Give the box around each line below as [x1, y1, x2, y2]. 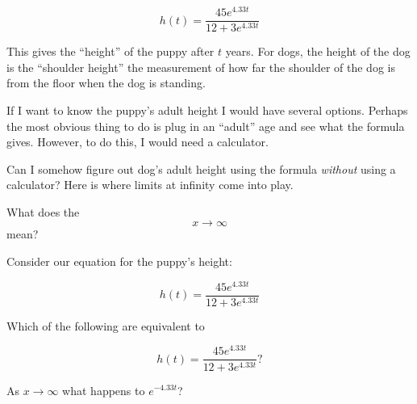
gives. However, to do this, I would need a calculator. [6, 133, 269, 150]
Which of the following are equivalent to [6, 317, 205, 334]
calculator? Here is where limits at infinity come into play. [6, 176, 294, 193]
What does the [6, 203, 80, 220]
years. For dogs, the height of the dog [225, 43, 411, 60]
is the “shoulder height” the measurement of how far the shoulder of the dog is [6, 58, 395, 75]
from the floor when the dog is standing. [6, 74, 206, 91]
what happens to [62, 381, 145, 398]
